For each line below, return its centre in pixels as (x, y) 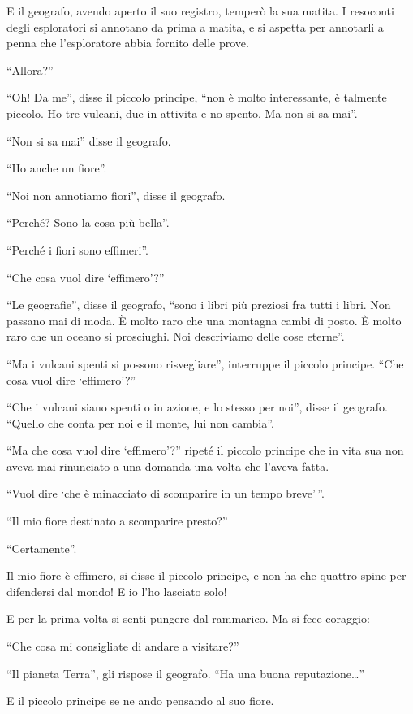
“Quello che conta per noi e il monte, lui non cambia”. (140, 422)
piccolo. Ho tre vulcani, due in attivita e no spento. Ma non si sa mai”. (182, 113)
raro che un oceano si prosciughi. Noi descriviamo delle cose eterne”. (176, 336)
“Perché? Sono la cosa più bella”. (88, 222)
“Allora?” (30, 70)
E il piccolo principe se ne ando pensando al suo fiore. (140, 701)
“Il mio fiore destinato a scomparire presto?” (117, 521)
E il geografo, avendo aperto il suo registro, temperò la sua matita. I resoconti (200, 11)
